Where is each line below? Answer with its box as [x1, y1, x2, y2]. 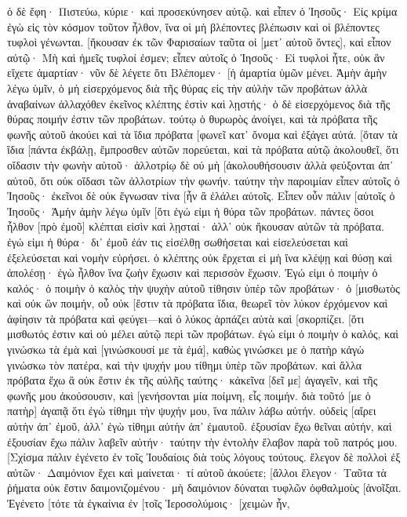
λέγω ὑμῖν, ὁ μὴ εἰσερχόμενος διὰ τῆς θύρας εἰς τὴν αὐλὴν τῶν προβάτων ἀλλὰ [7, 79, 368, 96]
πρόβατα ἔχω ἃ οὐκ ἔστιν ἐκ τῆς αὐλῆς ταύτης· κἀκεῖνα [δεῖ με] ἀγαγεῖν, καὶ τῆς [7, 372, 378, 388]
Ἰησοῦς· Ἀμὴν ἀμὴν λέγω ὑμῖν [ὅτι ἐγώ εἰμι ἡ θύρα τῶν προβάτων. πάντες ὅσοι [7, 202, 374, 219]
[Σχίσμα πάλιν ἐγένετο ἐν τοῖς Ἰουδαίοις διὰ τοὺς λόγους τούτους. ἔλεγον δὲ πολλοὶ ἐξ [7, 449, 401, 465]
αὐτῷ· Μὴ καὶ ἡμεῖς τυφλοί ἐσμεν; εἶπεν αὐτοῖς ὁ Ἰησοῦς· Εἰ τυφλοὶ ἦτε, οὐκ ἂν [7, 49, 385, 65]
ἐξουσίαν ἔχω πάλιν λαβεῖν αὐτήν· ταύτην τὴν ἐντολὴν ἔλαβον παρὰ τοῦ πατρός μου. [7, 433, 398, 450]
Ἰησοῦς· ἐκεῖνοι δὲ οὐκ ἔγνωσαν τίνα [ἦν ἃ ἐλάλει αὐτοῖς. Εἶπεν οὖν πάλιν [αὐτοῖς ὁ [7, 188, 395, 204]
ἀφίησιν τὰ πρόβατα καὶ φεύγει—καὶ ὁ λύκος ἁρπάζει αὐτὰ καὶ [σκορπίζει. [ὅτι [7, 310, 365, 326]
